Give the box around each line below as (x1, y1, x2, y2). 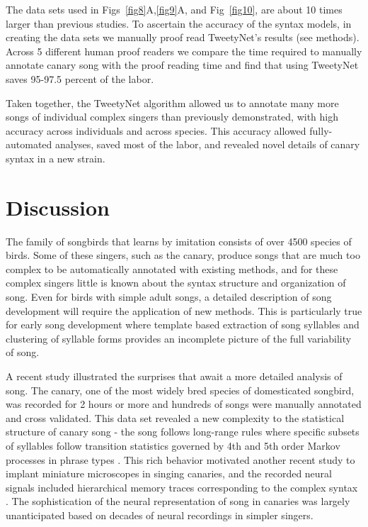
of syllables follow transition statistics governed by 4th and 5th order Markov (6, 438, 340, 453)
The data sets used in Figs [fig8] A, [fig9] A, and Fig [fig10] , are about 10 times (6, 2, 343, 16)
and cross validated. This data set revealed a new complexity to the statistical (6, 410, 345, 425)
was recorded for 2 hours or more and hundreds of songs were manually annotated (6, 396, 362, 411)
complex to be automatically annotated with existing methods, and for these (6, 261, 338, 276)
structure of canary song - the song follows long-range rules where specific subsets (6, 424, 360, 439)
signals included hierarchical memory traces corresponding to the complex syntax (6, 479, 358, 494)
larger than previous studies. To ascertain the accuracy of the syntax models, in (6, 16, 352, 30)
